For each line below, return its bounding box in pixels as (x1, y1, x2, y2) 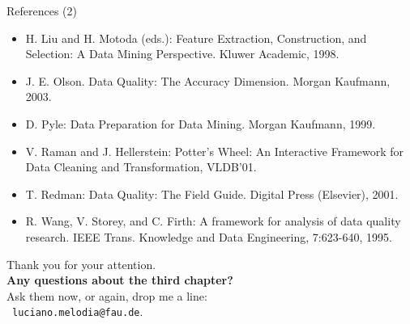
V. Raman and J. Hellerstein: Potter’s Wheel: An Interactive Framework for (25, 142, 404, 159)
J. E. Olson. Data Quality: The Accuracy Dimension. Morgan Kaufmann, (25, 72, 391, 89)
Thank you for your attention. (6, 255, 156, 272)
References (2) (6, 2, 78, 19)
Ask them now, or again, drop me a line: (6, 287, 207, 304)
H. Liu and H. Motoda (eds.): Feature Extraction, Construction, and (25, 29, 367, 46)
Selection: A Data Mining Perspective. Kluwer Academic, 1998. (25, 45, 340, 62)
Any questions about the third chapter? (6, 271, 233, 288)
